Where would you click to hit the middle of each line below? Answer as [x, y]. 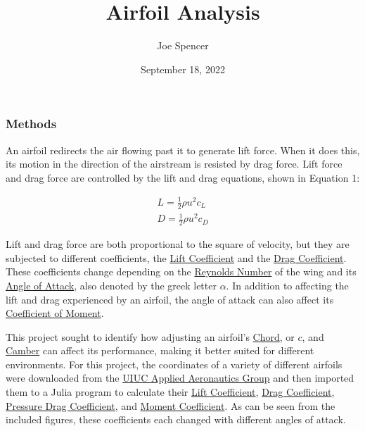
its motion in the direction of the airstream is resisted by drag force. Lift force [174, 164]
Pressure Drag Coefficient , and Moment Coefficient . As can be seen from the [171, 405]
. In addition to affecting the [287, 285]
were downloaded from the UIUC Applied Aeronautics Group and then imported [180, 378]
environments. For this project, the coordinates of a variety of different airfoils [174, 364]
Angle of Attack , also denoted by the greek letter [111, 285]
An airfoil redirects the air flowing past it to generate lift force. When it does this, [183, 150]
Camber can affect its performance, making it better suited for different [160, 350]
